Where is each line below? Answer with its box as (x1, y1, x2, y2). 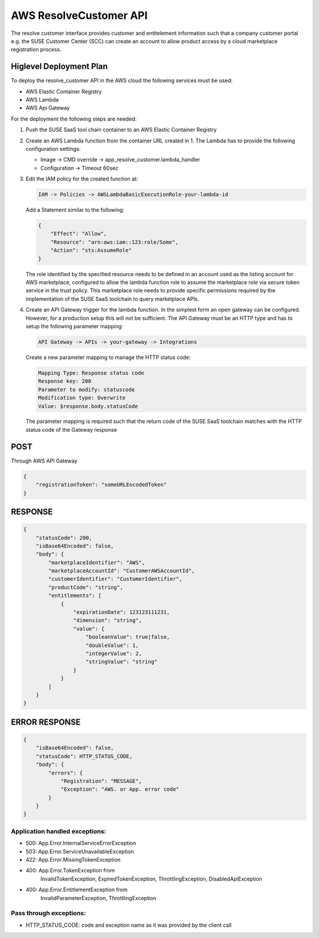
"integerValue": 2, (86, 651, 142, 656)
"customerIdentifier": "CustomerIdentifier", (48, 575, 183, 583)
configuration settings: (25, 145, 81, 152)
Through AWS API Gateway (11, 457, 78, 464)
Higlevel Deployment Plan (11, 62, 108, 72)
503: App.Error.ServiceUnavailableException (25, 848, 134, 855)
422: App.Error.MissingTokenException (25, 856, 121, 863)
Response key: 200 (38, 378, 92, 384)
